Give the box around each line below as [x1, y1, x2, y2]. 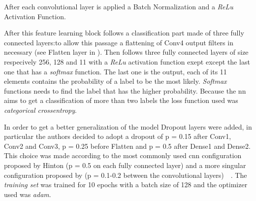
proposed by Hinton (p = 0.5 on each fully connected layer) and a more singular [4, 160, 246, 170]
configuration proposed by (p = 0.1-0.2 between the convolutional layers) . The [4, 169, 247, 180]
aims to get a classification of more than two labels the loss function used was [4, 95, 238, 105]
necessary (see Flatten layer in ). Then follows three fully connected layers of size [4, 47, 249, 57]
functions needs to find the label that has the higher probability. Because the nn [4, 85, 246, 96]
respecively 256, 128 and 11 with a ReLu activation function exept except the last [4, 56, 250, 67]
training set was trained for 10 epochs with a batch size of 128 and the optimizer [4, 179, 248, 190]
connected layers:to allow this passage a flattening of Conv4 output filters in [4, 37, 233, 47]
